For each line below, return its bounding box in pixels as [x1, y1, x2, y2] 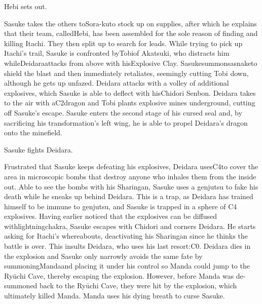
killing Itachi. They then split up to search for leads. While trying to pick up [4, 37, 243, 48]
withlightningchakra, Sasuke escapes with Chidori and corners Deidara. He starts [4, 220, 256, 231]
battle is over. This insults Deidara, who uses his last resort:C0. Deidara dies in [4, 241, 251, 251]
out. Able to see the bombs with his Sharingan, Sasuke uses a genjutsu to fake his [4, 181, 258, 192]
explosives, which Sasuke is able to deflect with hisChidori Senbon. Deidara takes [4, 87, 256, 98]
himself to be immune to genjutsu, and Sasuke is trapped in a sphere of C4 [4, 201, 237, 211]
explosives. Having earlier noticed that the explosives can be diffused [4, 211, 217, 221]
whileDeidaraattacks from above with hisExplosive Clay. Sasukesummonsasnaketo [4, 57, 257, 68]
